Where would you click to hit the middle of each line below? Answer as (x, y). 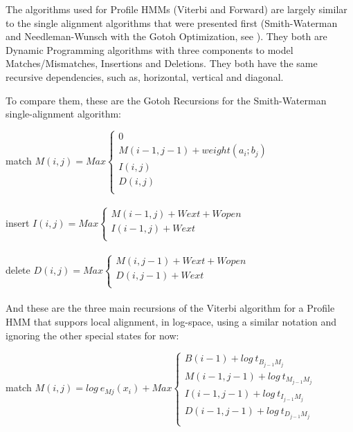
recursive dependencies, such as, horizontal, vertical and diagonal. (145, 76)
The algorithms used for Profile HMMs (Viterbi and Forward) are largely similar (176, 9)
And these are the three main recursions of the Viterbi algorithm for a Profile (170, 308)
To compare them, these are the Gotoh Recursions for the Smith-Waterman (166, 100)
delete (18, 269)
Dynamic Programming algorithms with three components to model (150, 49)
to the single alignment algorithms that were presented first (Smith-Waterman (172, 22)
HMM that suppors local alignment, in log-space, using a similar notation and (171, 321)
